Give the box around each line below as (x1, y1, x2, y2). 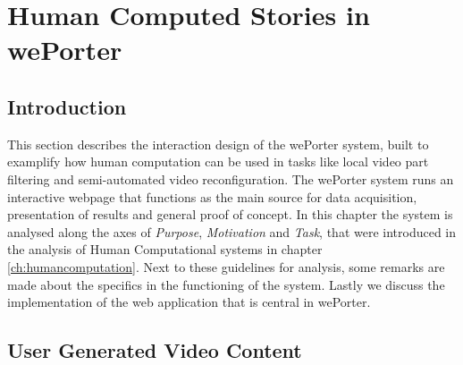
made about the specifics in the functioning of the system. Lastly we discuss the (7, 275, 445, 293)
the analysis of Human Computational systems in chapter (7, 240, 323, 259)
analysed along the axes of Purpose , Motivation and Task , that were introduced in (7, 222, 457, 241)
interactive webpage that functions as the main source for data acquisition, (7, 187, 417, 206)
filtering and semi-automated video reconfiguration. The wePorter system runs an (7, 169, 454, 188)
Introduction (7, 92, 127, 120)
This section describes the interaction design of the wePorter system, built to (7, 134, 429, 153)
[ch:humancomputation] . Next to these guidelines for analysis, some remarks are (7, 257, 445, 276)
